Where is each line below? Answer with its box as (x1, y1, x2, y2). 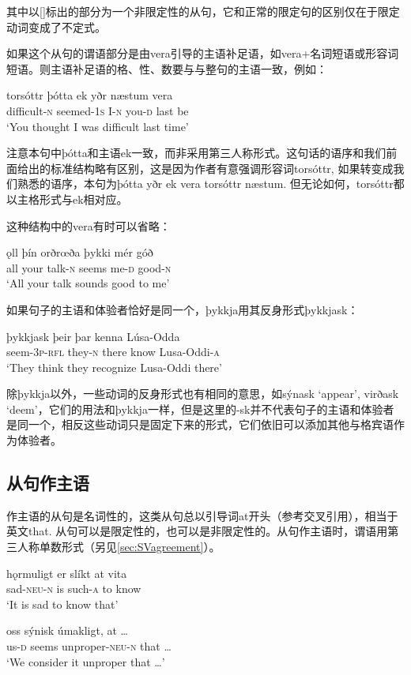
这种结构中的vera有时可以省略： (6, 217, 171, 234)
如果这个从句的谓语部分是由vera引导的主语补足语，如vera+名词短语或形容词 (6, 45, 399, 62)
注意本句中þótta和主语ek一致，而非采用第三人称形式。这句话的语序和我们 (6, 144, 386, 161)
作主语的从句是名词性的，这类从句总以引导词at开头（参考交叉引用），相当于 (6, 507, 398, 523)
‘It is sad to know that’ (6, 595, 119, 612)
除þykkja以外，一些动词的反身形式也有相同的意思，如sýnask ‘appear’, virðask (6, 385, 399, 402)
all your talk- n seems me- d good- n (6, 259, 172, 276)
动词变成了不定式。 (6, 18, 106, 35)
